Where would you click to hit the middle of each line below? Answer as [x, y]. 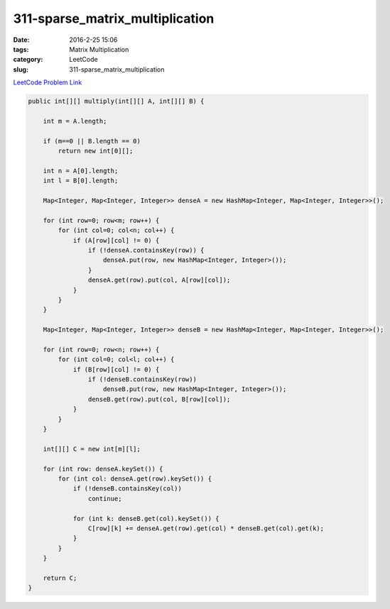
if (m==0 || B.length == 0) [92, 141]
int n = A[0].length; [81, 171]
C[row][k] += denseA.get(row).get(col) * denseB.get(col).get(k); [206, 528]
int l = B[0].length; [81, 181]
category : [28, 60]
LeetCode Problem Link [48, 82]
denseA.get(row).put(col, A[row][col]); [159, 280]
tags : [21, 49]
